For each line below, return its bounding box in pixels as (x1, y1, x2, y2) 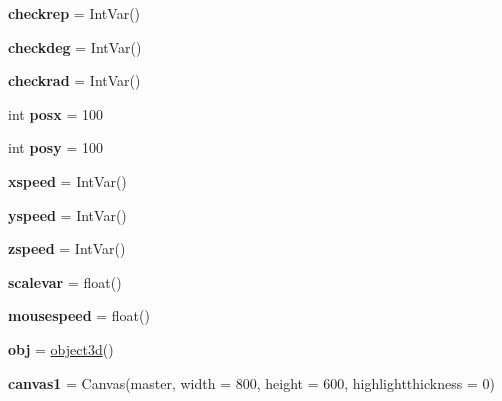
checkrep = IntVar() (8, 3, 141, 23)
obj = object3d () (8, 338, 114, 359)
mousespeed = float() (8, 305, 150, 326)
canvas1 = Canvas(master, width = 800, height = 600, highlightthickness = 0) (8, 372, 495, 393)
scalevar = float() (8, 271, 122, 292)
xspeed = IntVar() (8, 170, 127, 191)
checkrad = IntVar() (8, 70, 141, 91)
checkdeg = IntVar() (8, 36, 142, 57)
